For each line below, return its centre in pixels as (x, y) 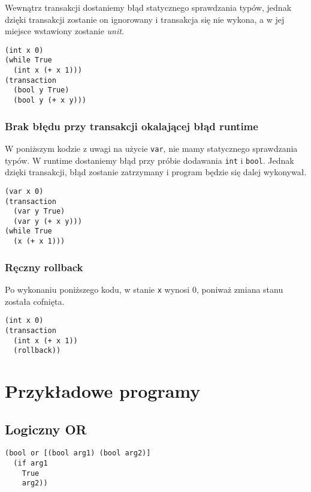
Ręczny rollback (44, 267)
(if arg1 (31, 463)
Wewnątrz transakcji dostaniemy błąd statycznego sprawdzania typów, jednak (148, 7)
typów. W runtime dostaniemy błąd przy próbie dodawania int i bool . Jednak (150, 160)
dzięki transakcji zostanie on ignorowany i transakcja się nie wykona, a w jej (145, 19)
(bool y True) (41, 90)
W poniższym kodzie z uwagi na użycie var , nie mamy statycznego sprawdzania (151, 148)
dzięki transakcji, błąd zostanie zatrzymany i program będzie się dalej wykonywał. (156, 172)
